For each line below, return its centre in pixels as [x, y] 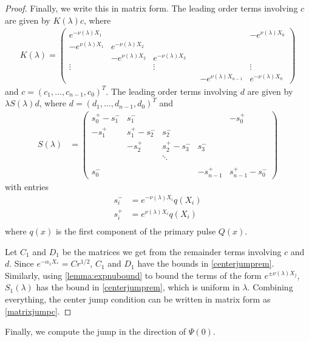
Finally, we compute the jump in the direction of [96, 331]
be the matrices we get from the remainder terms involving [172, 251]
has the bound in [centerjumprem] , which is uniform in [138, 287]
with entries [27, 186]
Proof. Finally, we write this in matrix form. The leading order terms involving [151, 8]
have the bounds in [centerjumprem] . [206, 263]
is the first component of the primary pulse [136, 231]
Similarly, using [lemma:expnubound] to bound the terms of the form [133, 275]
